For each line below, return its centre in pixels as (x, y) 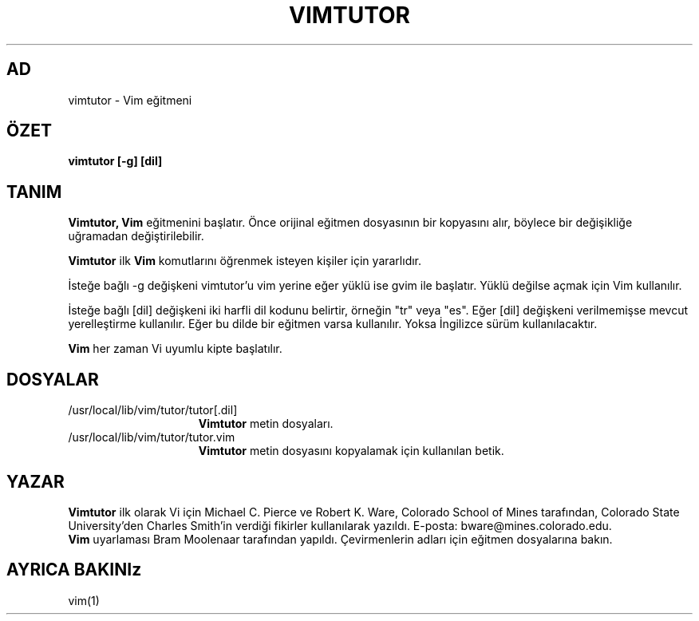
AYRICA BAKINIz (74, 570)
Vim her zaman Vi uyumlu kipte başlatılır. (175, 349)
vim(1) (84, 600)
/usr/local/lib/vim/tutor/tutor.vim (152, 437)
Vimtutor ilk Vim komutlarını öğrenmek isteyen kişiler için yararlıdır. (245, 261)
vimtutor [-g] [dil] (115, 161)
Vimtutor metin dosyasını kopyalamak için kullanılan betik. (351, 451)
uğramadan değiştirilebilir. (136, 236)
